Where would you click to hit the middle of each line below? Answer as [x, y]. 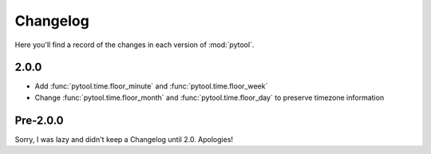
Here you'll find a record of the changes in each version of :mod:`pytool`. [134, 45]
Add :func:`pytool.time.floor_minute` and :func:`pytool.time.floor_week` [151, 86]
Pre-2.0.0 [39, 120]
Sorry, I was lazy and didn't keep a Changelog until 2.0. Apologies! [124, 139]
